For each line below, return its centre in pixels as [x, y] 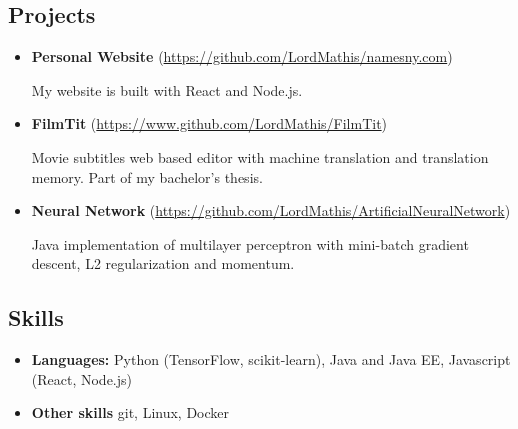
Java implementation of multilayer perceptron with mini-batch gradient [250, 243]
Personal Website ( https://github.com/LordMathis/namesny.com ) [242, 56]
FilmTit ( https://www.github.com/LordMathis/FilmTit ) [209, 123]
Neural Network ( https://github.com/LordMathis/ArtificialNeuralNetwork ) [271, 210]
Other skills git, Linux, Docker [130, 412]
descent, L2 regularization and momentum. [163, 263]
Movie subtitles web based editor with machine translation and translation [260, 156]
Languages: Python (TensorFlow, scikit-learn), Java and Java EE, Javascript [271, 359]
